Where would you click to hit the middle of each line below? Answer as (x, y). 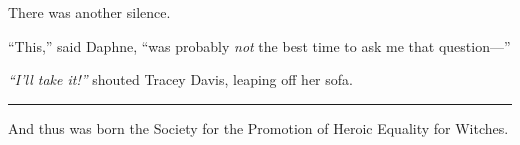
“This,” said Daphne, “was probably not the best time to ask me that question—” (259, 45)
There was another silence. (89, 12)
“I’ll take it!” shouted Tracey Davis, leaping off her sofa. (180, 79)
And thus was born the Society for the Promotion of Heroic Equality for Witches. (258, 127)
